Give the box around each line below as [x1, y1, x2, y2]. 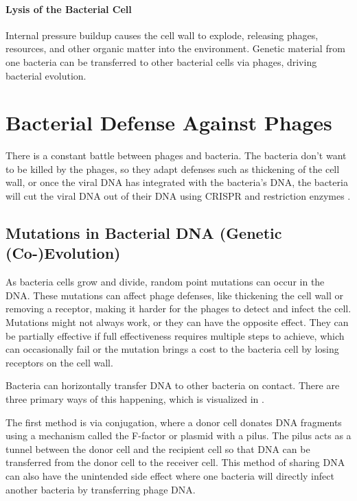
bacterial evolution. [5, 68, 87, 82]
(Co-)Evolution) [5, 242, 121, 264]
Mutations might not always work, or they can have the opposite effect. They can [5, 315, 349, 329]
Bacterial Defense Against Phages [5, 108, 332, 137]
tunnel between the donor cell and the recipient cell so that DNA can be [5, 441, 310, 456]
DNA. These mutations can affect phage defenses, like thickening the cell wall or [5, 288, 344, 302]
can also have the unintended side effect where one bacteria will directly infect [5, 468, 334, 482]
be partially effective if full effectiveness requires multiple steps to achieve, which [5, 328, 345, 342]
